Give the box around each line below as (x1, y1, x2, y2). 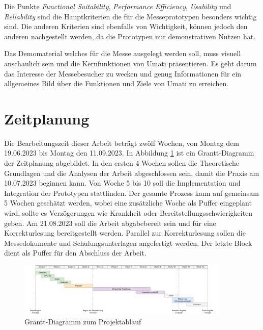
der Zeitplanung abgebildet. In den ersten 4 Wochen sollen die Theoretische (4, 158, 239, 168)
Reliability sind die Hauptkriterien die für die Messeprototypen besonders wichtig (4, 11, 257, 21)
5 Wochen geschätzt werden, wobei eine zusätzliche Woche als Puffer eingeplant (4, 197, 252, 208)
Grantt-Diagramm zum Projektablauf (24, 316, 141, 326)
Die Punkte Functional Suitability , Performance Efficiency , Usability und (4, 1, 231, 11)
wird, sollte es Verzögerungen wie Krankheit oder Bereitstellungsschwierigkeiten (4, 208, 253, 218)
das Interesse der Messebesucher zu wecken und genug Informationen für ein (4, 68, 242, 79)
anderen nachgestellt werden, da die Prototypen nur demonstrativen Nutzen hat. (4, 31, 256, 41)
